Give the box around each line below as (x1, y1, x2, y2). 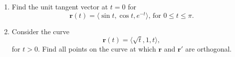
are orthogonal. (185, 44, 232, 54)
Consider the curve (11, 26, 70, 36)
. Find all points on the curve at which (37, 44, 156, 54)
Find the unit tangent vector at (11, 1, 108, 11)
